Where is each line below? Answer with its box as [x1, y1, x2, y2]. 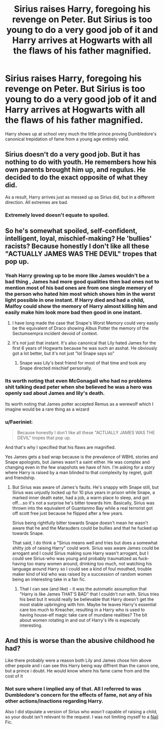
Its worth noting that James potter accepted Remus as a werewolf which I [5, 401, 154, 407]
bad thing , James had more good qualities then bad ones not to [5, 278, 160, 285]
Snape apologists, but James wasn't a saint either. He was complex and [5, 459, 150, 465]
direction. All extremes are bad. [5, 199, 69, 205]
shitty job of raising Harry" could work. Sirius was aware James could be [12, 545, 160, 551]
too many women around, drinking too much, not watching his [26, 561, 152, 566]
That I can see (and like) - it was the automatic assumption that [19, 586, 147, 591]
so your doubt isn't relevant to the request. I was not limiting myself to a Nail [5, 714, 159, 720]
